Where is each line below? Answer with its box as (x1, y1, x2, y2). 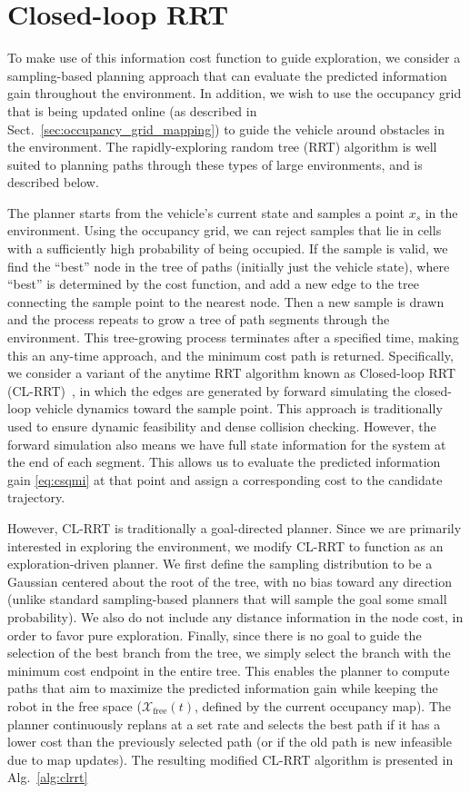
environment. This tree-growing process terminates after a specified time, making (7, 328, 459, 347)
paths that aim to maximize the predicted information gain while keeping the (7, 679, 438, 698)
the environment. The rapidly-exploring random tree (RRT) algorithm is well (7, 137, 437, 156)
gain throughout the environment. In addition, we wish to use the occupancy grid (7, 84, 462, 103)
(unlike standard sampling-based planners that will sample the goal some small (7, 590, 447, 609)
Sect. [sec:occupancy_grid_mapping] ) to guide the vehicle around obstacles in (7, 119, 445, 138)
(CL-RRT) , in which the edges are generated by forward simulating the (7, 381, 411, 400)
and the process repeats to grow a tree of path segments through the (7, 310, 390, 329)
